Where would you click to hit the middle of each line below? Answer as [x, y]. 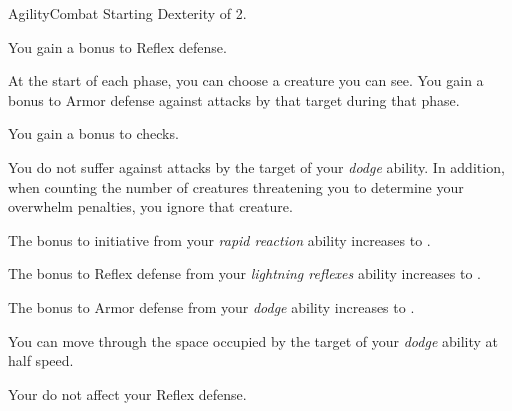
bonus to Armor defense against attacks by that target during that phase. [234, 99]
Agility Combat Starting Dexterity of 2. [127, 13]
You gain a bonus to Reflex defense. [117, 46]
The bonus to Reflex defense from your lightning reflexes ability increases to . [245, 273]
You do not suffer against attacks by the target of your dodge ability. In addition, [256, 166]
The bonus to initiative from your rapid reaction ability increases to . [219, 239]
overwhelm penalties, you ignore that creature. [150, 206]
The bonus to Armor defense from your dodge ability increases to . [211, 306]
